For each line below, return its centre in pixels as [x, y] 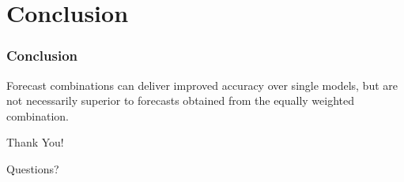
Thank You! [35, 142]
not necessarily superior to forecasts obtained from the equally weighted [181, 100]
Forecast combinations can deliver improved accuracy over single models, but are [202, 85]
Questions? [33, 168]
